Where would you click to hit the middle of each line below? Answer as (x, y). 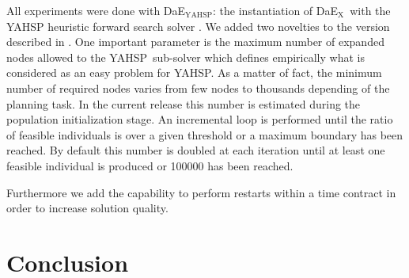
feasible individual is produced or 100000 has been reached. (150, 165)
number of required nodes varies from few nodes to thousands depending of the (198, 88)
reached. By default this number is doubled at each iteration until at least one (196, 150)
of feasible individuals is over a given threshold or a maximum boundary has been (205, 134)
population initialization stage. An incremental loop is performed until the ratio (200, 119)
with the (370, 10)
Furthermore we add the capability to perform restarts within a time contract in (201, 192)
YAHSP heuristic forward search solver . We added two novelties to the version (198, 26)
